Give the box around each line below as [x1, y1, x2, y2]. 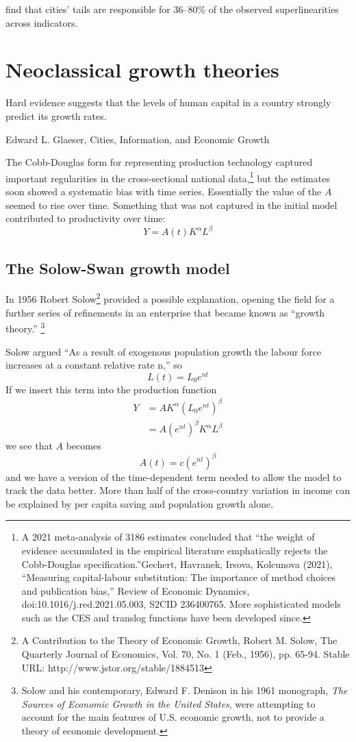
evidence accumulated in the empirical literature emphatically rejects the [21, 543, 328, 557]
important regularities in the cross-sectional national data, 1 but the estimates [5, 169, 330, 185]
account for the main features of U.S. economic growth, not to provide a [21, 710, 325, 724]
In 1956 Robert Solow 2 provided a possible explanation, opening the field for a [5, 290, 335, 306]
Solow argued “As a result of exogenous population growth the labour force [5, 344, 322, 358]
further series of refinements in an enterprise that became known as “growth [5, 305, 325, 319]
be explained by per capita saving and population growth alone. [5, 496, 274, 510]
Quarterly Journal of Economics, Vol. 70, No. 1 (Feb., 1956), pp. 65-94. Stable [21, 647, 350, 661]
